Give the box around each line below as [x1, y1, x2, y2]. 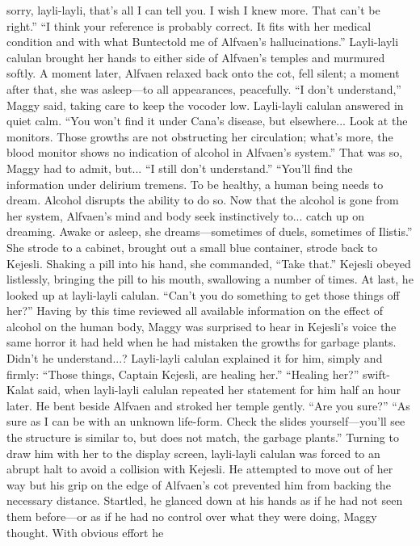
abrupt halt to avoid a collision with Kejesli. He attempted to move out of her [6, 460, 393, 477]
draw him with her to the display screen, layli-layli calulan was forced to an [6, 444, 380, 461]
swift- [362, 365, 390, 382]
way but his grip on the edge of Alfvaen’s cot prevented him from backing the [6, 476, 391, 493]
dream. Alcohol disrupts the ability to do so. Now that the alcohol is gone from [6, 191, 399, 208]
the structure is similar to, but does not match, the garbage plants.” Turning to [6, 429, 399, 446]
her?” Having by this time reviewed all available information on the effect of [6, 302, 384, 319]
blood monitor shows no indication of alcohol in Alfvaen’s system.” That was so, [6, 144, 403, 161]
